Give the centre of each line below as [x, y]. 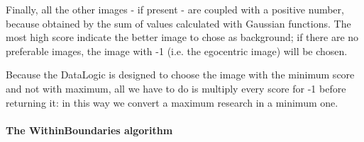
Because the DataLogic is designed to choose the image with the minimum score [180, 75]
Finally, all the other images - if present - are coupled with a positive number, [175, 9]
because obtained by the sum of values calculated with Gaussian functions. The [178, 23]
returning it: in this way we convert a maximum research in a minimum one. [172, 102]
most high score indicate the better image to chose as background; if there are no [182, 37]
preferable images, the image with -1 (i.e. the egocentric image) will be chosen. [177, 51]
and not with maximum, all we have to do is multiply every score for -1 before [176, 88]
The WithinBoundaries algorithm [89, 130]
